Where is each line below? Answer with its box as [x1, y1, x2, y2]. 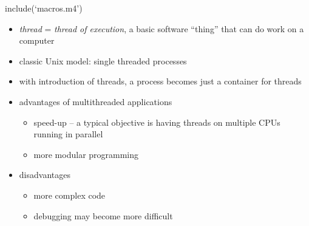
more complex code [33, 188, 106, 201]
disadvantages [19, 168, 70, 181]
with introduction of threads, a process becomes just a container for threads [19, 75, 302, 87]
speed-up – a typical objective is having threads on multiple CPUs [33, 115, 280, 128]
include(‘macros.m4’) [5, 2, 83, 14]
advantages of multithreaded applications [19, 95, 172, 108]
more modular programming [33, 148, 139, 160]
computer [19, 34, 55, 47]
